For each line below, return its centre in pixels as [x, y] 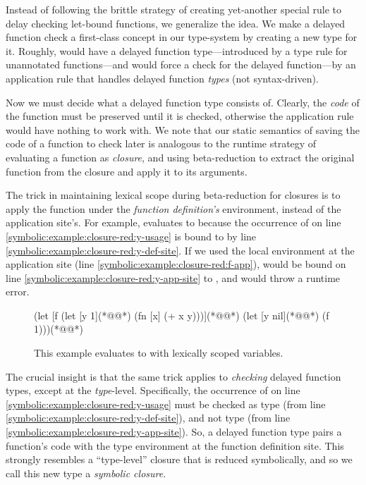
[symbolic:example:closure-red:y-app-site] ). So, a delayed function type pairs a [174, 432]
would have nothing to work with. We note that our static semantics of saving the [183, 129]
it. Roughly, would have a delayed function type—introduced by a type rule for [177, 50]
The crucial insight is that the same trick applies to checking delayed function [173, 376]
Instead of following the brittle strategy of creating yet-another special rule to [174, 9]
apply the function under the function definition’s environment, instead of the [173, 208]
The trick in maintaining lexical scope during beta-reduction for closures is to [173, 195]
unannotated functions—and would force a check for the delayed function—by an [181, 65]
